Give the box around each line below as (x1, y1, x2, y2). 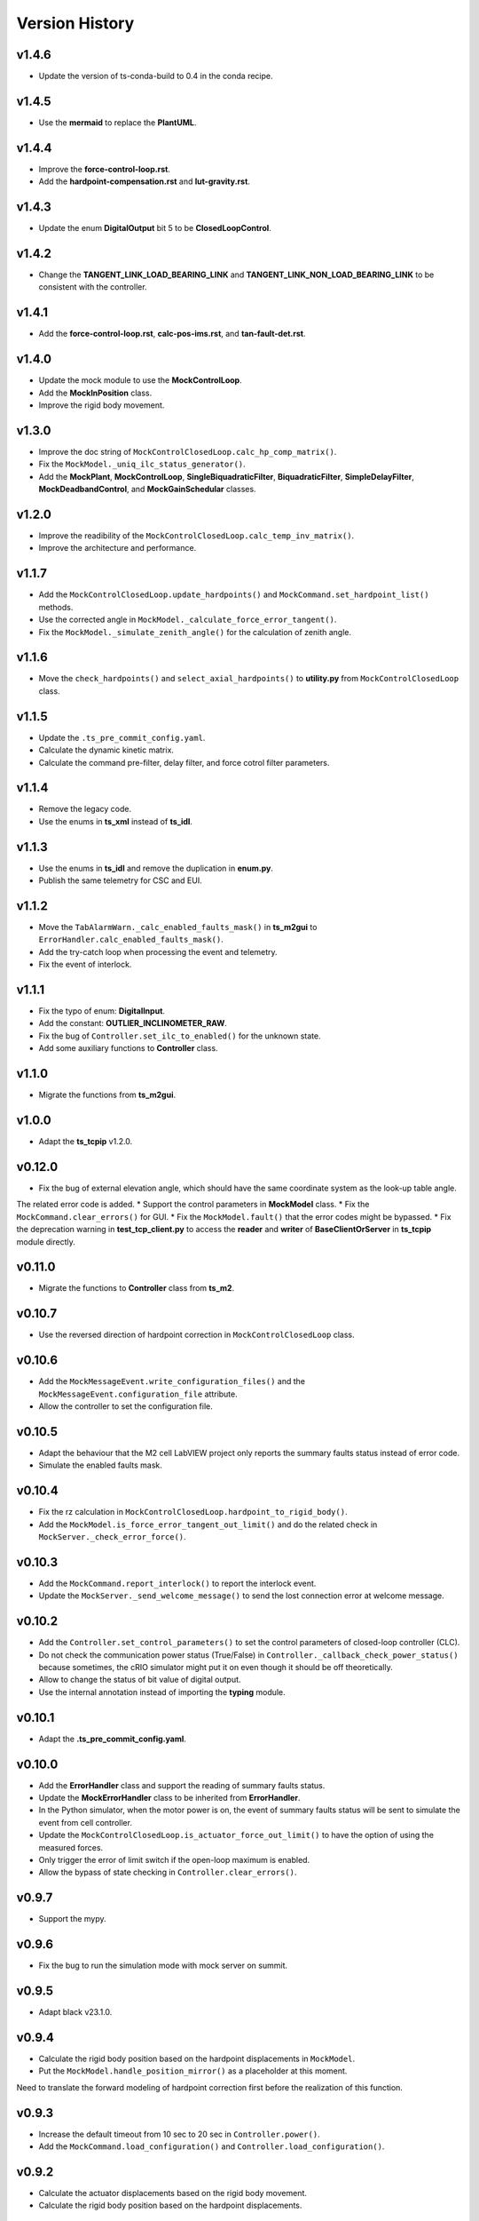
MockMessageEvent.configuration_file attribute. (38, 1389, 239, 1399)
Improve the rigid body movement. (38, 400, 165, 410)
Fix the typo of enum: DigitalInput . (38, 1006, 166, 1016)
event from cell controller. (38, 1817, 133, 1827)
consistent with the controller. (38, 282, 147, 292)
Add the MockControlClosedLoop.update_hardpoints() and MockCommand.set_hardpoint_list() (38, 589, 429, 600)
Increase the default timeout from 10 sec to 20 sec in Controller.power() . (38, 2129, 320, 2139)
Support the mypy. (38, 1914, 106, 1924)
